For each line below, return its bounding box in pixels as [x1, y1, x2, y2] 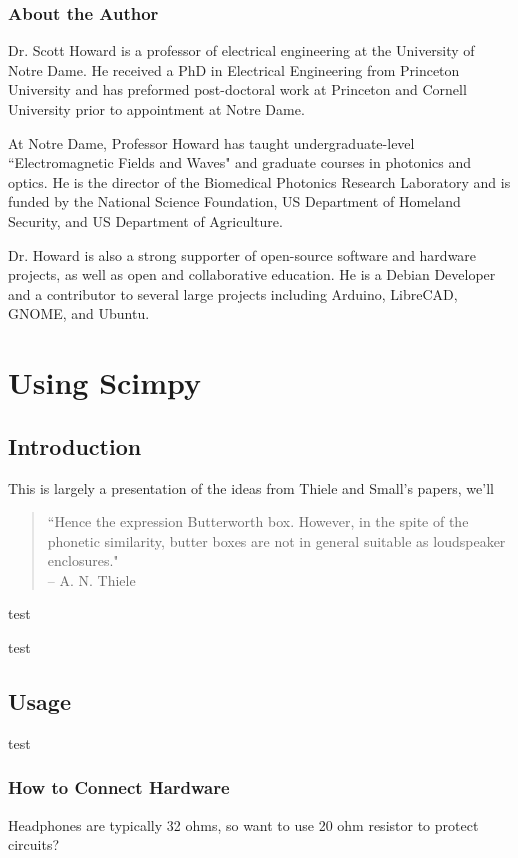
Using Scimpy [8, 362, 202, 403]
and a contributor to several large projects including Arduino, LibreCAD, [8, 283, 458, 304]
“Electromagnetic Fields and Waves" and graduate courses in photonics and [8, 152, 472, 173]
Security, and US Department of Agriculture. [8, 210, 283, 231]
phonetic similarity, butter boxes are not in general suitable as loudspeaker [47, 530, 506, 551]
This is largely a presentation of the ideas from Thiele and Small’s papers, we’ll [8, 477, 494, 498]
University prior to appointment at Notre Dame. [8, 99, 305, 119]
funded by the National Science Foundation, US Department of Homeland [8, 191, 461, 212]
